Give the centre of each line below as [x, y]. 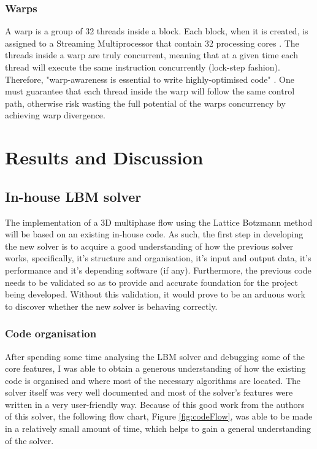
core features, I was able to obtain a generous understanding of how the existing [155, 368]
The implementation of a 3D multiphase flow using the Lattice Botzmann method [159, 222]
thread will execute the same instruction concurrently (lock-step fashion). [143, 67]
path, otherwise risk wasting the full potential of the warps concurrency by [145, 103]
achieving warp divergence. [55, 115]
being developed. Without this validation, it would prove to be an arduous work [155, 294]
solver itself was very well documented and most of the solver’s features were [149, 392]
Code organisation [51, 333]
